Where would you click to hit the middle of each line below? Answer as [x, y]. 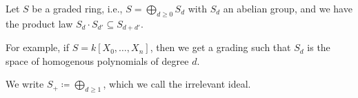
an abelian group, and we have [288, 8]
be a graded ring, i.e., [77, 8]
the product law [39, 23]
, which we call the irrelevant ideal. [177, 84]
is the [319, 47]
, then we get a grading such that [220, 47]
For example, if [38, 47]
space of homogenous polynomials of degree [97, 60]
